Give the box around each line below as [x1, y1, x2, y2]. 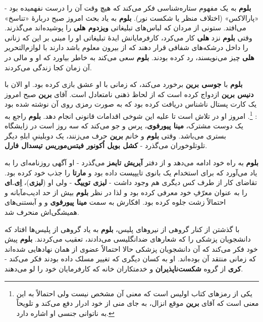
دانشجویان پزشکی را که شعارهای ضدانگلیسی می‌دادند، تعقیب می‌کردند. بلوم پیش [5, 234, 251, 244]
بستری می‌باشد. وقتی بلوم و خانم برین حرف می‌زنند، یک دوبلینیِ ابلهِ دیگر [5, 130, 226, 141]
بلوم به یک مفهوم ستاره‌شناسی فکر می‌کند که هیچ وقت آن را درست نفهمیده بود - [5, 3, 251, 13]
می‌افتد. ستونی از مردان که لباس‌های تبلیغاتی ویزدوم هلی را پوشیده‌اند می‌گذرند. [5, 22, 246, 33]
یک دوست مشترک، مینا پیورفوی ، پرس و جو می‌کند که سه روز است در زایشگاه [5, 120, 243, 131]
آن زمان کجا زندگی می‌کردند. [5, 62, 92, 72]
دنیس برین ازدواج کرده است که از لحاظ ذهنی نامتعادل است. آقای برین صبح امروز [5, 88, 254, 99]
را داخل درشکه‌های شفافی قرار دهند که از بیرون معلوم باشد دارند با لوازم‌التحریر [5, 42, 248, 53]
